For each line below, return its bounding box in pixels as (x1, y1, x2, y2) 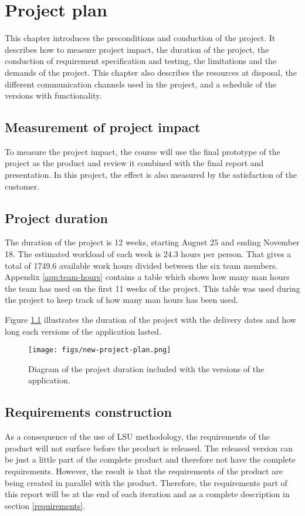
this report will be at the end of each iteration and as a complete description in (5, 488, 290, 500)
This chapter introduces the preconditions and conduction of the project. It (5, 32, 276, 44)
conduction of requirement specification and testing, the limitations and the (5, 55, 277, 67)
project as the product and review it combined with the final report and (5, 157, 264, 169)
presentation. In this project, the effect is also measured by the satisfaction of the (5, 168, 297, 181)
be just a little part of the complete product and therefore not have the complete (5, 453, 296, 466)
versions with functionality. (5, 89, 102, 102)
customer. (5, 180, 40, 192)
